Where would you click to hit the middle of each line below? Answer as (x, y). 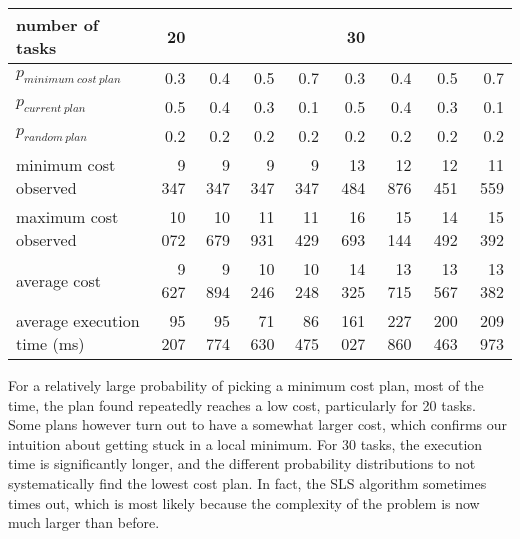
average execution (78, 320)
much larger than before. (84, 522)
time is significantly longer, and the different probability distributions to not (242, 463)
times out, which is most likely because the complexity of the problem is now (244, 502)
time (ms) (50, 343)
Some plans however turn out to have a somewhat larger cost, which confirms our (258, 424)
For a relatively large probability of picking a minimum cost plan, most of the (246, 385)
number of (57, 24)
